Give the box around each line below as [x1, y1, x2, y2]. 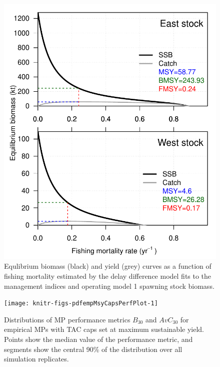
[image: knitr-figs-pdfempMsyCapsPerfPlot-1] [4, 300, 158, 307]
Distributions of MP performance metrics [4, 314, 130, 324]
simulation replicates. [4, 353, 69, 364]
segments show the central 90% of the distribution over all [4, 343, 182, 354]
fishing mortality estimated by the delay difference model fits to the [4, 270, 211, 281]
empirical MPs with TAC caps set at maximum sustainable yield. [4, 324, 204, 334]
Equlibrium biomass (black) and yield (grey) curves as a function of [4, 261, 211, 271]
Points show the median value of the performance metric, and [4, 334, 193, 344]
